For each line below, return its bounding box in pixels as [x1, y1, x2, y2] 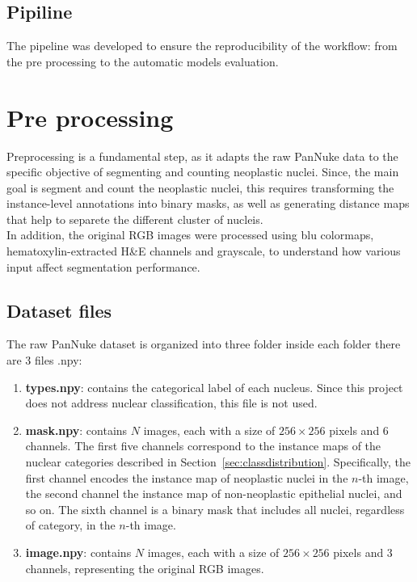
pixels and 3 [333, 544, 393, 560]
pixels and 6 [329, 421, 389, 438]
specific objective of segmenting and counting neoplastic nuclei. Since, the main [6, 163, 399, 180]
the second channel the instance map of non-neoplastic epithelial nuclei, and [25, 485, 402, 502]
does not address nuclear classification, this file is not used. [25, 394, 318, 411]
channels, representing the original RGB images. [25, 559, 264, 576]
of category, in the [25, 517, 116, 533]
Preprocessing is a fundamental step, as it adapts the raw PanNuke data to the [6, 147, 398, 164]
